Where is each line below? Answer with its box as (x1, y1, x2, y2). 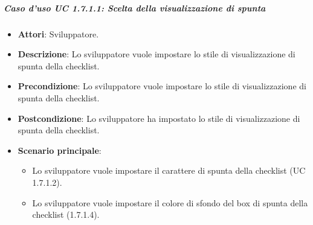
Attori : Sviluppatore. (18, 27, 99, 40)
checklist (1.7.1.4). (32, 208, 100, 221)
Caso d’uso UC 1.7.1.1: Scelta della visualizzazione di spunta (4, 1, 266, 14)
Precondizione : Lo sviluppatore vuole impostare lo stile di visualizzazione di (18, 80, 306, 92)
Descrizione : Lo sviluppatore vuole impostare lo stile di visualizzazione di (18, 48, 295, 60)
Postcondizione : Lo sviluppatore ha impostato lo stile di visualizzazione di (18, 112, 300, 124)
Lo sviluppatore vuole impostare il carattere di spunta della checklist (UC (32, 164, 306, 177)
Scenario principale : (18, 144, 102, 156)
